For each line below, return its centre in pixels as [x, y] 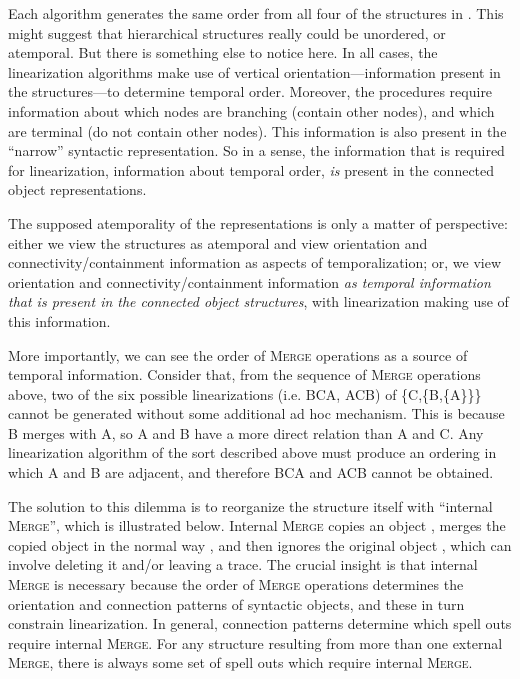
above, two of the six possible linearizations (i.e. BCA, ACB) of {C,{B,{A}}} [245, 393]
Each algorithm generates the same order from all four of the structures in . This [256, 13]
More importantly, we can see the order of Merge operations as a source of [238, 354]
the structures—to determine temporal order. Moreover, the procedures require [250, 91]
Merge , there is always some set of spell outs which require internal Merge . [240, 662]
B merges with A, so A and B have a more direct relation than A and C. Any [246, 432]
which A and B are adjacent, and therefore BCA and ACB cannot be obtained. [251, 472]
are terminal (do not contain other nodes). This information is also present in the [257, 130]
